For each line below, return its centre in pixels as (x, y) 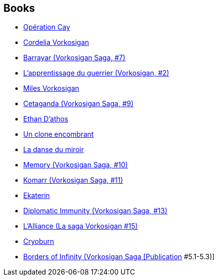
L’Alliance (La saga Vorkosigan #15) (81, 226)
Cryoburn (39, 241)
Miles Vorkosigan (51, 88)
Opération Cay (47, 27)
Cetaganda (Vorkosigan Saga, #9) (79, 104)
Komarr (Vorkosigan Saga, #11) (73, 180)
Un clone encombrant (59, 134)
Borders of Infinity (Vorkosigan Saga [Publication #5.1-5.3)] (119, 257)
